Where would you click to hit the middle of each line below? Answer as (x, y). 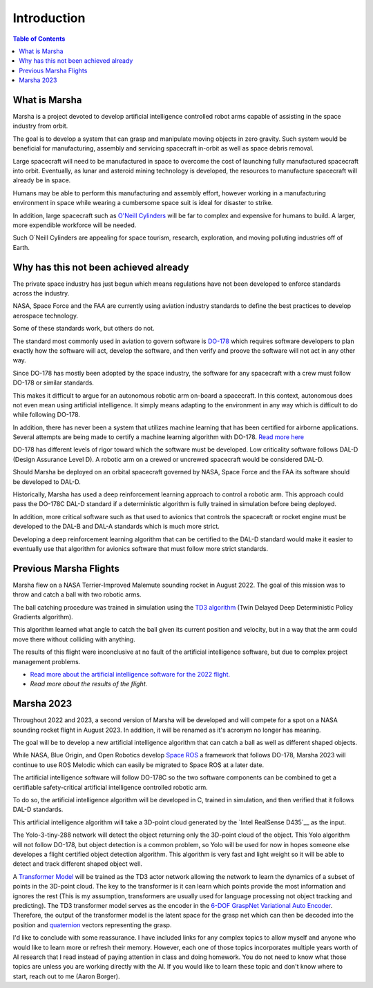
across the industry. (41, 293)
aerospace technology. (46, 316)
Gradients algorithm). (43, 617)
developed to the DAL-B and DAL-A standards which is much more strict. (116, 526)
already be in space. (42, 180)
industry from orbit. (40, 126)
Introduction (49, 18)
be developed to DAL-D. (47, 482)
